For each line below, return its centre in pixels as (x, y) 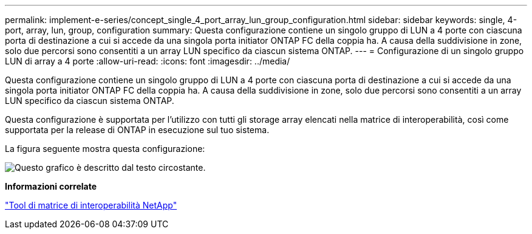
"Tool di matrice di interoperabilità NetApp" (91, 205)
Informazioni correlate (51, 186)
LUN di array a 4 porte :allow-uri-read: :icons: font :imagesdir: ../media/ (148, 61)
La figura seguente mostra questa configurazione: (105, 149)
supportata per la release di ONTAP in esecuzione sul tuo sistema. (137, 130)
